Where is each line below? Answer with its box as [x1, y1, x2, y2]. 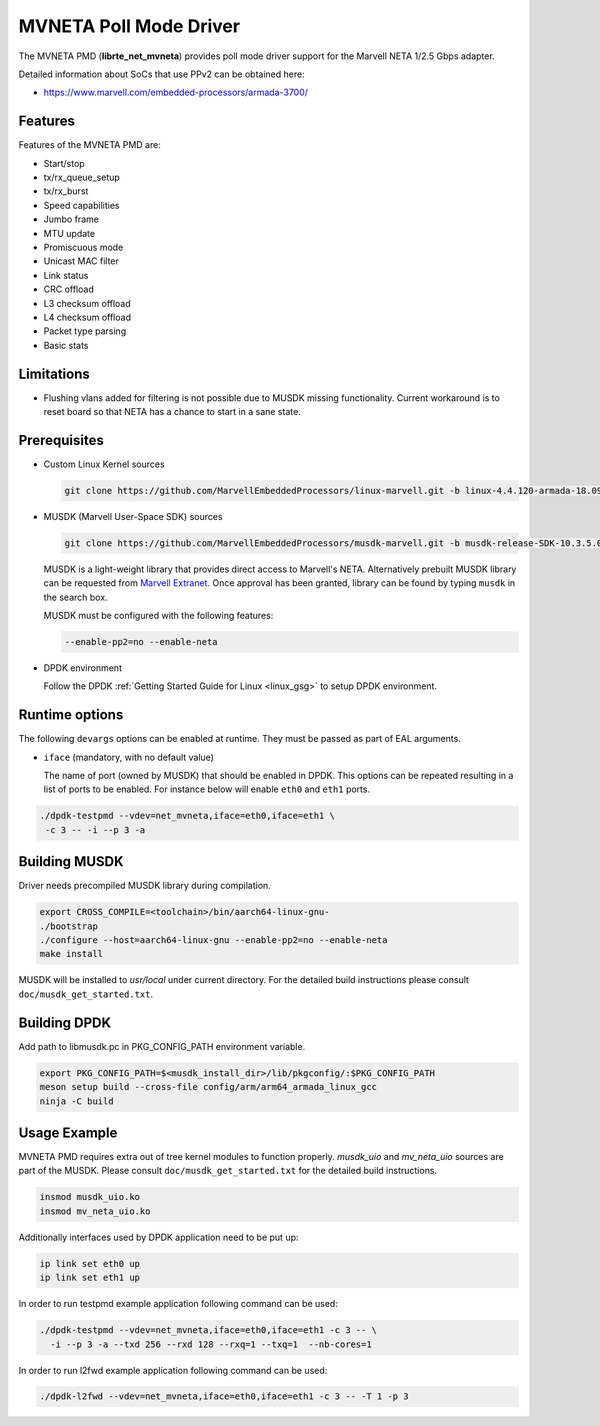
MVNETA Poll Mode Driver [18, 15, 240, 37]
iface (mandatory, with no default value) [43, 751, 215, 763]
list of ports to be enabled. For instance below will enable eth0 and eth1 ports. [43, 783, 370, 795]
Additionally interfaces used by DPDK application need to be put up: [18, 1231, 299, 1243]
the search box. [43, 591, 109, 603]
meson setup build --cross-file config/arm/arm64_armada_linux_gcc [39, 1081, 378, 1093]
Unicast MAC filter [43, 255, 120, 267]
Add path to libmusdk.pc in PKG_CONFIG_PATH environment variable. [18, 1040, 306, 1052]
